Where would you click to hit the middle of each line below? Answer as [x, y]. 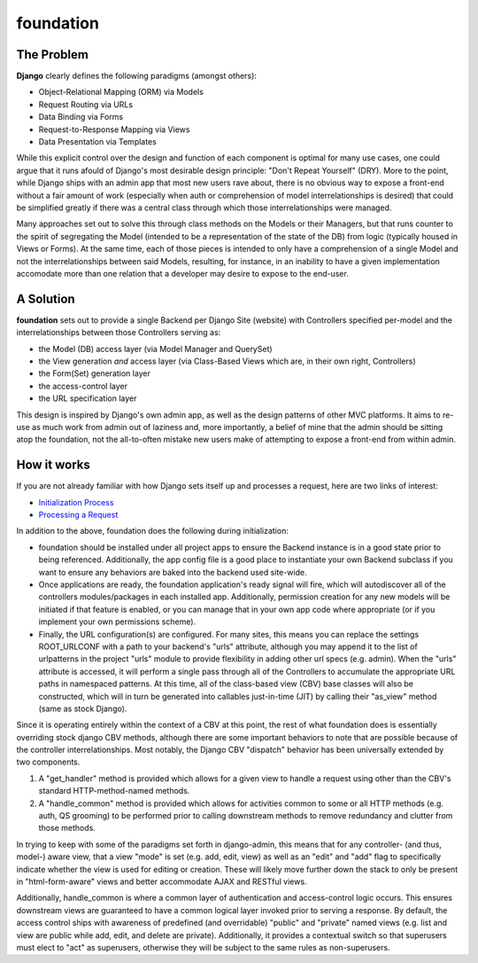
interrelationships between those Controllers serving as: [119, 333]
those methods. [67, 828]
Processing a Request [78, 515]
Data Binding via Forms [81, 117]
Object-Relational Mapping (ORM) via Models [121, 92]
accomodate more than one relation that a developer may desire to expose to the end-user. [182, 273]
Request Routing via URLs [85, 104]
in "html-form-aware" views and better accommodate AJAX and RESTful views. [162, 881]
